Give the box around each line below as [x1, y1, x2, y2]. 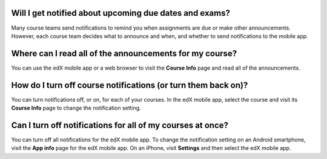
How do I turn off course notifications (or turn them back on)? [11, 80, 248, 90]
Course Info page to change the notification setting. [11, 105, 142, 112]
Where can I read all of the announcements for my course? [11, 48, 237, 59]
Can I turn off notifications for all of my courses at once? [11, 120, 229, 130]
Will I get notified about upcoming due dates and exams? [11, 8, 230, 18]
